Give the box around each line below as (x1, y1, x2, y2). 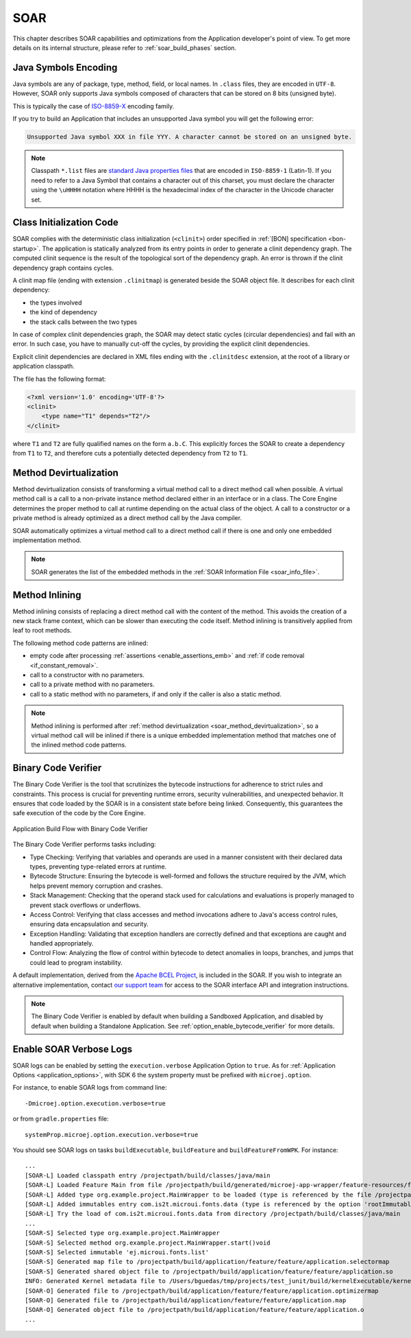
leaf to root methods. (12, 626, 72, 635)
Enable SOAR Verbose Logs (12, 1043, 133, 1055)
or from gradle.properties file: (12, 1115, 109, 1123)
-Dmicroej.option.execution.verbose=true (25, 1099, 166, 1107)
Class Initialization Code (12, 217, 119, 228)
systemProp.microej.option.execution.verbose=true (25, 1131, 199, 1138)
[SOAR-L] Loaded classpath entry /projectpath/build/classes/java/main (25, 1171, 271, 1179)
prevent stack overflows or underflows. (29, 901, 141, 909)
